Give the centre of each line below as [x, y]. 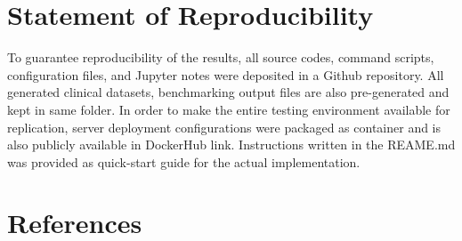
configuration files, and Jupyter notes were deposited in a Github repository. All [226, 74]
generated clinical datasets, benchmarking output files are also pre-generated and [228, 92]
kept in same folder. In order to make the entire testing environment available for [229, 109]
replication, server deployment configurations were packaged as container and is [224, 127]
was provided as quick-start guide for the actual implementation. [184, 161]
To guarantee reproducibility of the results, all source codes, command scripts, [221, 57]
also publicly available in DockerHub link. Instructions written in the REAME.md [231, 145]
